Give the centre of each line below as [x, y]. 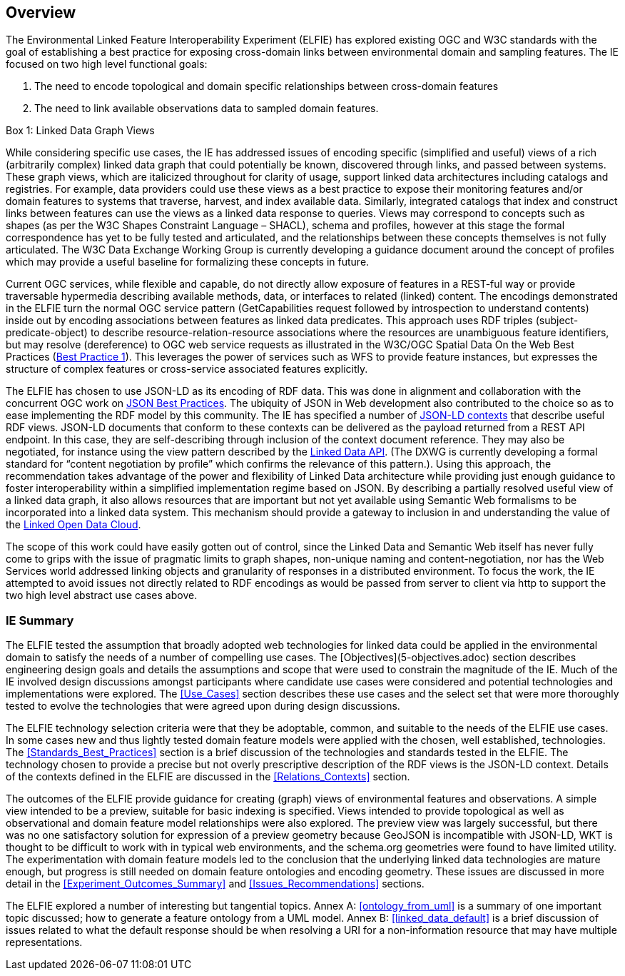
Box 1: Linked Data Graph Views [80, 131]
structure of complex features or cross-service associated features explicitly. [187, 369]
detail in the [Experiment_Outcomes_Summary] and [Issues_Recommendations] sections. [215, 884]
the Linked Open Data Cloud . [73, 525]
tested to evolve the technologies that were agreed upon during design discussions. [203, 706]
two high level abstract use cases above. [102, 595]
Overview [41, 12]
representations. [44, 942]
